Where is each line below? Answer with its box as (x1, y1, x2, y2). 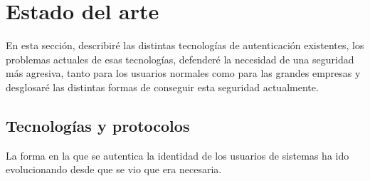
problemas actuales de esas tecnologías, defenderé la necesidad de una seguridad (6, 51, 354, 66)
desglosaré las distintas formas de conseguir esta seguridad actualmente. (6, 79, 319, 94)
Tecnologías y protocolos (6, 114, 190, 136)
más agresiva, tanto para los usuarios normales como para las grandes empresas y (6, 66, 361, 81)
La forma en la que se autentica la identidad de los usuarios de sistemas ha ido (6, 148, 349, 162)
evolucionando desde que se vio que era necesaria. (6, 162, 222, 177)
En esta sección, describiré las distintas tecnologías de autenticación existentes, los (6, 38, 364, 53)
